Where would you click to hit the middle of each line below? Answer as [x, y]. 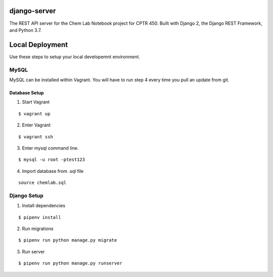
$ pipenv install [40, 217]
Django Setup [27, 196]
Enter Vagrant [36, 125]
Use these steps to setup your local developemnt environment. [75, 57]
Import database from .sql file [53, 171]
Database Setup [27, 93]
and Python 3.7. [26, 30]
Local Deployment [39, 45]
